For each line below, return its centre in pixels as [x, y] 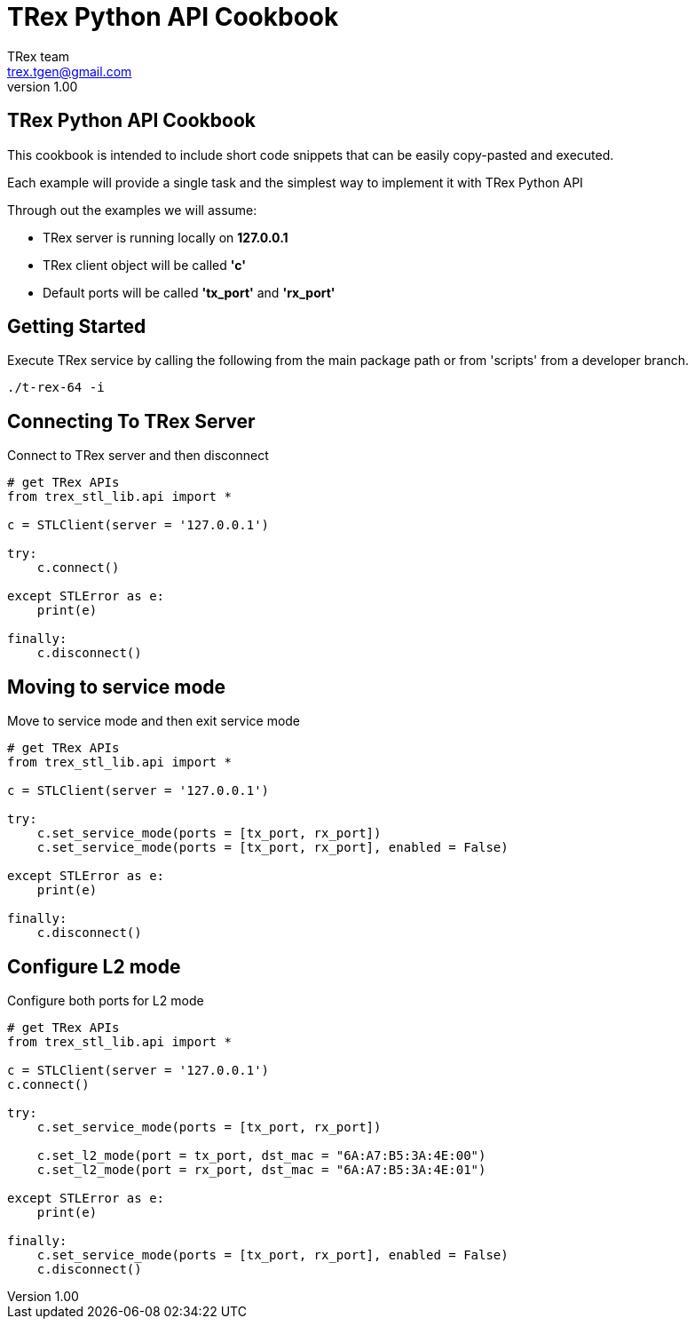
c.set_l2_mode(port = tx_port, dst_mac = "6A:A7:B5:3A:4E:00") [261, 1155]
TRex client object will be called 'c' [144, 265]
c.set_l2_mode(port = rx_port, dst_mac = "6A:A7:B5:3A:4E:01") [261, 1169]
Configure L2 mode [94, 966]
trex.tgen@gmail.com [70, 71]
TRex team [39, 56]
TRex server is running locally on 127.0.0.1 [166, 237]
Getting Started [77, 327]
